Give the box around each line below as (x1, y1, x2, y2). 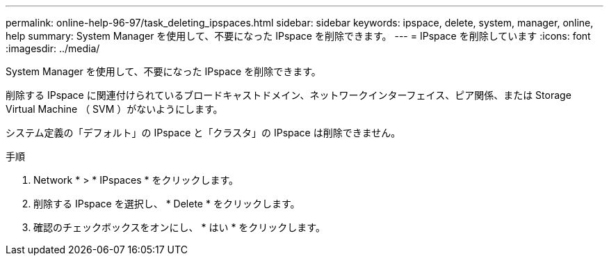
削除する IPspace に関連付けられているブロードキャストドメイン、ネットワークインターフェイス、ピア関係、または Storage (6, 89, 571, 101)
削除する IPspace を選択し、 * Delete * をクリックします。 (33, 198, 300, 209)
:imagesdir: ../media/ (6, 42, 100, 54)
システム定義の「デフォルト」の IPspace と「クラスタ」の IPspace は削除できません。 (6, 127, 401, 139)
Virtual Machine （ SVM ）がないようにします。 (6, 103, 223, 115)
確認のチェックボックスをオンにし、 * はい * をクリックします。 (33, 221, 325, 233)
